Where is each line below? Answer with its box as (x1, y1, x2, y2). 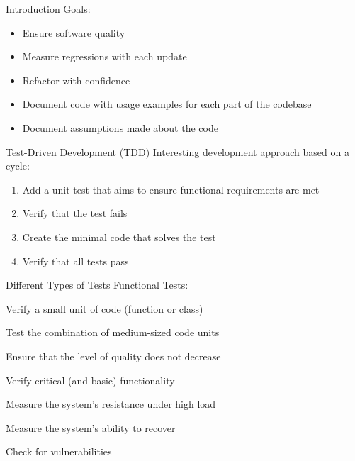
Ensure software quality (22, 25, 125, 40)
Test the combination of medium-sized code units (6, 325, 220, 340)
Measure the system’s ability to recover (6, 420, 176, 435)
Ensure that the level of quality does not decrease (6, 348, 221, 363)
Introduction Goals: (6, 1, 91, 16)
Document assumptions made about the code (22, 120, 218, 135)
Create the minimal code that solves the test (22, 229, 216, 244)
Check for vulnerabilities (6, 444, 112, 459)
